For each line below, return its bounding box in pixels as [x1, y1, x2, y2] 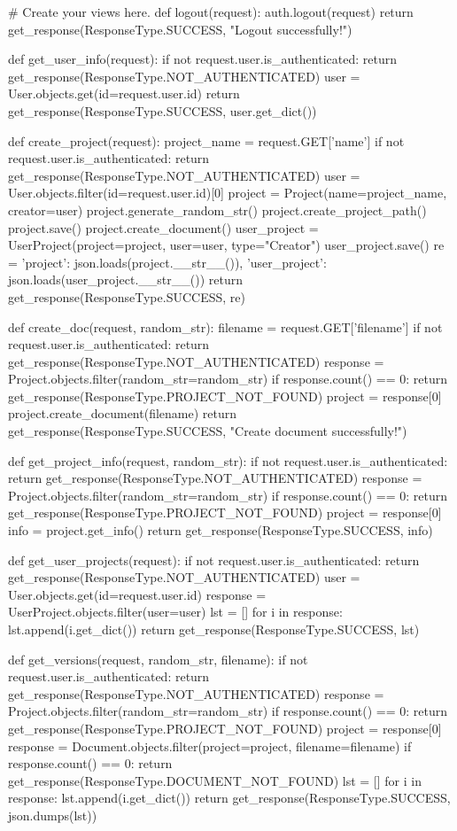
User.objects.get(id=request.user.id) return [8, 84, 240, 103]
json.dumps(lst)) [8, 805, 97, 824]
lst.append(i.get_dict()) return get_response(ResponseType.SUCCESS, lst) [8, 620, 420, 638]
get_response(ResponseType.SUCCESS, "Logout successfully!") [8, 19, 352, 38]
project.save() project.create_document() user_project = [8, 218, 319, 237]
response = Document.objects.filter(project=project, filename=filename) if [8, 736, 412, 755]
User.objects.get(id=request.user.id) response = [8, 585, 267, 603]
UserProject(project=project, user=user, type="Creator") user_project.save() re [8, 236, 445, 254]
